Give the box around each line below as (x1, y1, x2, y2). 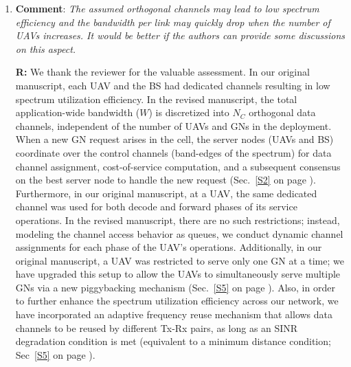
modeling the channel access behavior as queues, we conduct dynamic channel (15, 226, 343, 241)
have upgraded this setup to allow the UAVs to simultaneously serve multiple (15, 267, 341, 281)
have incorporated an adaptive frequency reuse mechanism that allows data (15, 307, 333, 322)
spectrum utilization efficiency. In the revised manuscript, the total (15, 91, 297, 106)
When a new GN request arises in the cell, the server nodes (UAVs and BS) (15, 132, 334, 146)
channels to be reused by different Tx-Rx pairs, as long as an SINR (15, 320, 298, 335)
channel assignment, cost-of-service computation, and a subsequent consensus (15, 159, 341, 173)
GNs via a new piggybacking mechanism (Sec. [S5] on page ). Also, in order (15, 280, 335, 294)
